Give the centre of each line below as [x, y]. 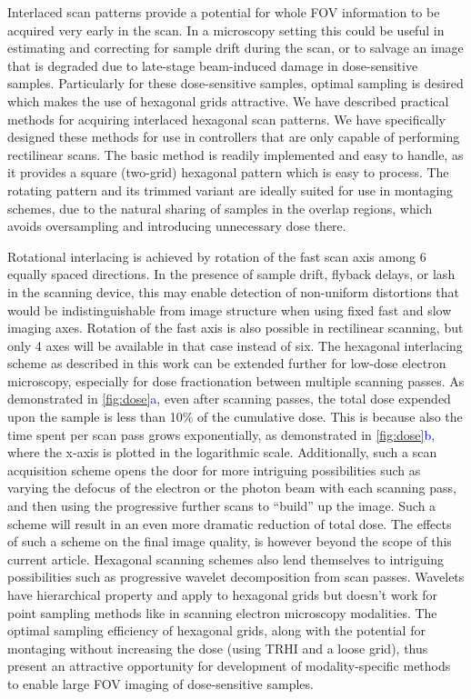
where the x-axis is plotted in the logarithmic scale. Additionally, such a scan [222, 452]
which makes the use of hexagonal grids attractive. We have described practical [228, 100]
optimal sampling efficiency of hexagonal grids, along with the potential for [216, 630]
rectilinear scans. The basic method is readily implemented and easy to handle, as [235, 154]
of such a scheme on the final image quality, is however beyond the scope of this [230, 541]
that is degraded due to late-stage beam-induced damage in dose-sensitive [213, 65]
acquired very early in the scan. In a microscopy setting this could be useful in [226, 30]
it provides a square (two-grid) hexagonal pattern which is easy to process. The [228, 172]
